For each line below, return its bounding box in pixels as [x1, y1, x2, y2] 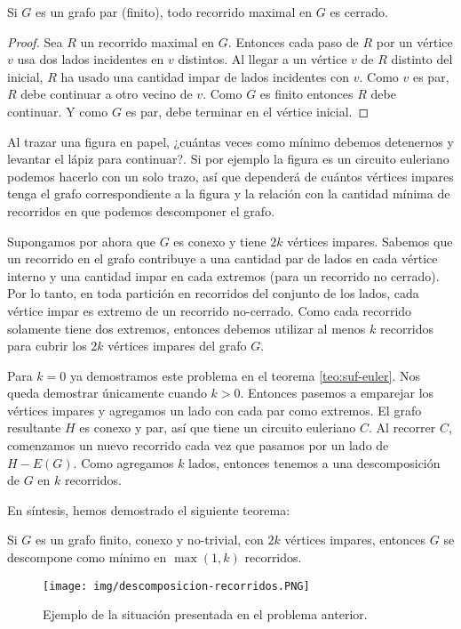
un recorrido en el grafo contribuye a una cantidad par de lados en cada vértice [7, 249, 438, 268]
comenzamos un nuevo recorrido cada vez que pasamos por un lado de [7, 436, 389, 455]
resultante [7, 418, 61, 437]
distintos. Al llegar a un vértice [178, 50, 347, 69]
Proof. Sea [7, 32, 63, 51]
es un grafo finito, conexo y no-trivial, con [36, 530, 264, 549]
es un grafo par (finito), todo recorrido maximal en [36, 3, 313, 20]
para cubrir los [7, 336, 87, 355]
